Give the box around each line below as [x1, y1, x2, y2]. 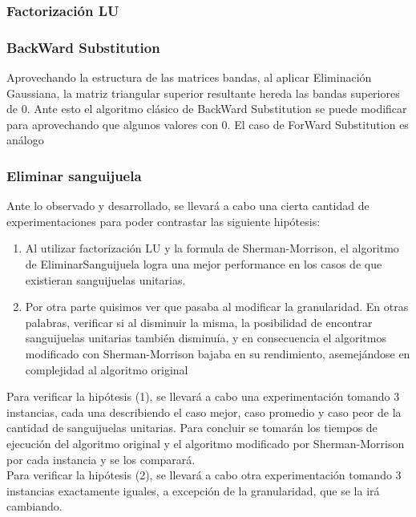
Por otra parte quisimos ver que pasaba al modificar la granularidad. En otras [25, 298, 409, 315]
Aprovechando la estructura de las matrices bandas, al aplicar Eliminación [6, 69, 372, 86]
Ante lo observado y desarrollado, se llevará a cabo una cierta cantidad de [6, 197, 370, 214]
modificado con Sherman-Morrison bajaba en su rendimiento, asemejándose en [25, 345, 410, 361]
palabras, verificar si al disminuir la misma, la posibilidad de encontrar [25, 313, 373, 330]
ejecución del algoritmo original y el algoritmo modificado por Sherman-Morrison [6, 434, 405, 451]
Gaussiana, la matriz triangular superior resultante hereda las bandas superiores [6, 84, 400, 101]
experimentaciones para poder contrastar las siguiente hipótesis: [6, 212, 321, 229]
